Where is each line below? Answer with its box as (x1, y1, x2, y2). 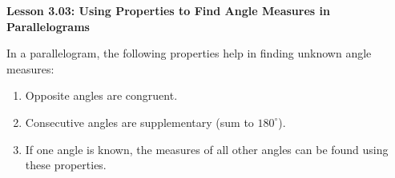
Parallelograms (6, 18, 90, 34)
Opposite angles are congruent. (25, 87, 178, 104)
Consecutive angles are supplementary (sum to (25, 113, 254, 130)
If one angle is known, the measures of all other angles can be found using (25, 140, 389, 157)
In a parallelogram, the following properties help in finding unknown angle (6, 45, 372, 61)
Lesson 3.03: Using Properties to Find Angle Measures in (6, 2, 330, 18)
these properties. (25, 156, 107, 173)
